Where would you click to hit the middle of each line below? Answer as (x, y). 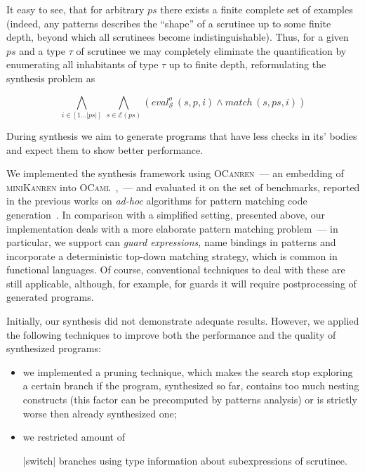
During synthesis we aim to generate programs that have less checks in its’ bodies (182, 135)
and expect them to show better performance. (105, 149)
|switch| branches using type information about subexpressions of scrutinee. (185, 460)
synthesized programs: (54, 348)
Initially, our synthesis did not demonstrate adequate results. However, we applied (183, 321)
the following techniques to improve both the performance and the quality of (171, 334)
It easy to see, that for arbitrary (75, 9)
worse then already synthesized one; (100, 413)
